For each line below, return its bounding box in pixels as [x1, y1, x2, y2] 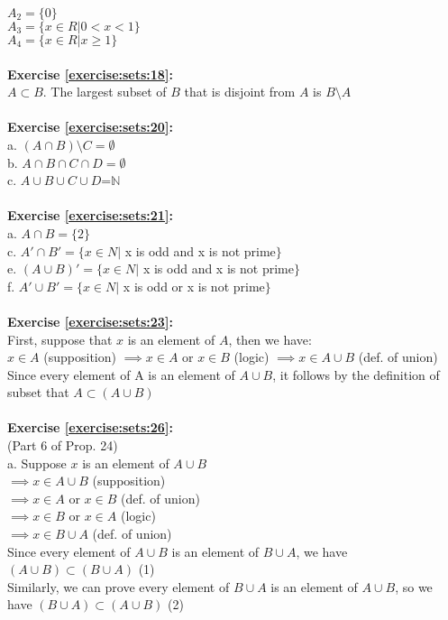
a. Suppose [7, 453, 67, 472]
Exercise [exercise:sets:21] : [7, 206, 173, 225]
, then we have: [228, 329, 312, 348]
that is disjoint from [184, 82, 296, 101]
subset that [7, 383, 69, 402]
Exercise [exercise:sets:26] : [7, 418, 173, 437]
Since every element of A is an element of [7, 365, 235, 384]
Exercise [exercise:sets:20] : [7, 117, 173, 136]
